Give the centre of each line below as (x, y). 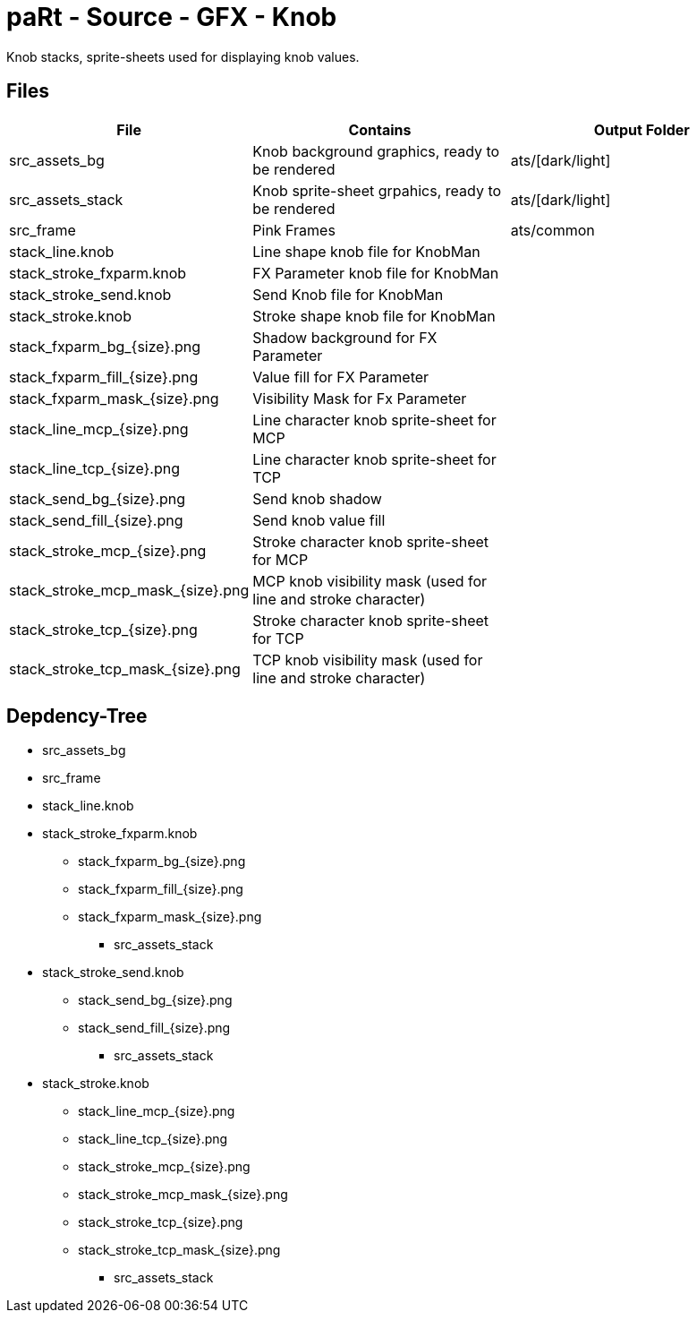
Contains (380, 129)
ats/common (552, 230)
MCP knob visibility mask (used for (370, 581)
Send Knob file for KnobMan (348, 294)
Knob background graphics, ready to (376, 151)
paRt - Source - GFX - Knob (172, 17)
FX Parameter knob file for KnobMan (376, 273)
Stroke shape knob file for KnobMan (374, 316)
